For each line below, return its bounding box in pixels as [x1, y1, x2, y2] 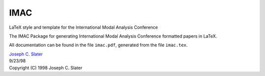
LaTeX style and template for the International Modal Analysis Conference [9, 24, 158, 30]
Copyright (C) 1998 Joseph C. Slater [9, 65, 83, 71]
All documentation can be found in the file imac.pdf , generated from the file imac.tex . [9, 42, 188, 48]
